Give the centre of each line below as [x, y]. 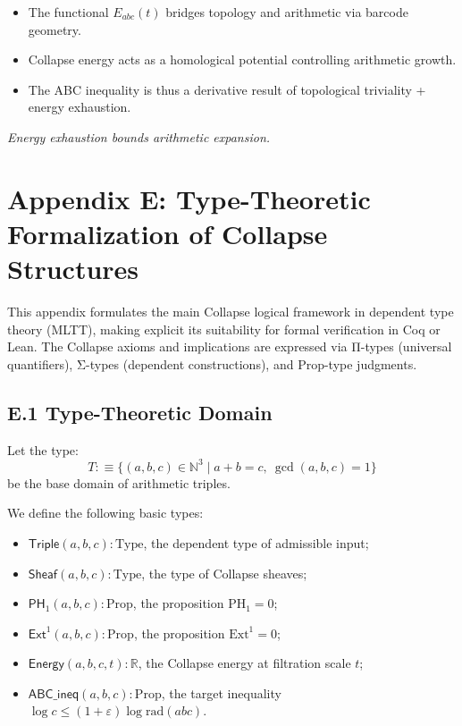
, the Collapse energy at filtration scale [244, 663]
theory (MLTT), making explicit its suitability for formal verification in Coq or [224, 329]
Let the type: [43, 449]
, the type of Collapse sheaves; [224, 573]
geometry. [55, 29]
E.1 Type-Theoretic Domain [140, 412]
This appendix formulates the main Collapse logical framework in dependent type [231, 312]
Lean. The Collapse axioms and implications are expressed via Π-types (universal [230, 346]
